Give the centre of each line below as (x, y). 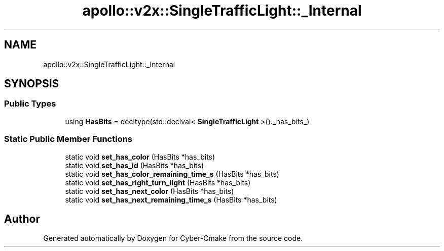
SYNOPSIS (32, 84)
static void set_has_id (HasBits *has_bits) (135, 165)
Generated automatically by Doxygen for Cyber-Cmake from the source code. (173, 238)
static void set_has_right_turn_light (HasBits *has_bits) (158, 182)
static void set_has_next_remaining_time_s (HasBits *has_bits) (171, 199)
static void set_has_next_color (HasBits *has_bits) (150, 191)
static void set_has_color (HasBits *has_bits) (140, 157)
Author (22, 219)
